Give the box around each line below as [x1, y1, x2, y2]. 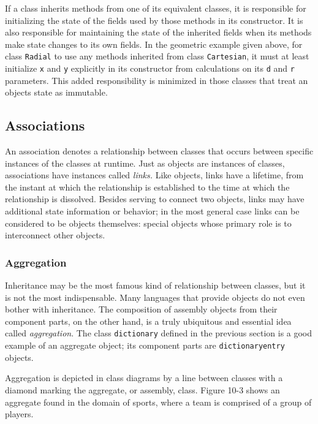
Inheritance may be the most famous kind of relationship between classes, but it [5, 279, 306, 292]
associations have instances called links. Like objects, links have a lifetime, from [5, 168, 304, 181]
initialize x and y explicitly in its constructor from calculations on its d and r [5, 62, 295, 75]
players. [5, 407, 34, 420]
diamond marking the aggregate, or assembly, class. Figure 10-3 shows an [5, 383, 280, 396]
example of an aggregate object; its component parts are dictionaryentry [5, 339, 285, 352]
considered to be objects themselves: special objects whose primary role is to [5, 216, 292, 229]
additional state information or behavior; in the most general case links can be [5, 205, 300, 218]
